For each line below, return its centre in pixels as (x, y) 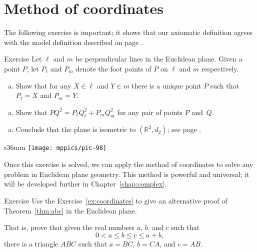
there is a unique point (166, 85)
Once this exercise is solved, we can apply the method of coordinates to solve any (129, 164)
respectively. (220, 68)
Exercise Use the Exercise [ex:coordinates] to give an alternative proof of (116, 200)
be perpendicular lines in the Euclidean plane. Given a (159, 59)
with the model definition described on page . (73, 42)
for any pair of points (150, 112)
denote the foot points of (113, 68)
